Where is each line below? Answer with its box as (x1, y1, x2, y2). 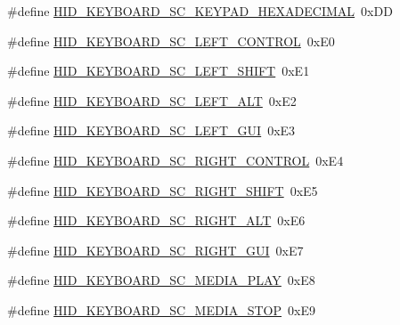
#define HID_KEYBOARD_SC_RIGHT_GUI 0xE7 (7, 240, 304, 259)
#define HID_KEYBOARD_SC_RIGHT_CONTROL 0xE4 (7, 150, 344, 169)
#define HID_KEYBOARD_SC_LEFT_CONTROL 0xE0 (7, 31, 335, 50)
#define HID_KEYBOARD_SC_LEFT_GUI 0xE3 (7, 121, 296, 140)
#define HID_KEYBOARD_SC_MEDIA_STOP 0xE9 (7, 300, 315, 319)
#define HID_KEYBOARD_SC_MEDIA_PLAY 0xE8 (7, 271, 315, 289)
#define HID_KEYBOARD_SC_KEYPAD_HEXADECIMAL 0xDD (7, 2, 393, 20)
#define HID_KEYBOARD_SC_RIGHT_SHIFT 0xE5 (7, 181, 318, 199)
